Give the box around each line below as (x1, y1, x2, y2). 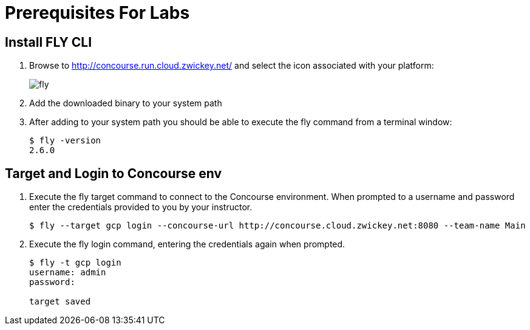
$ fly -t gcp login (29, 258, 121, 268)
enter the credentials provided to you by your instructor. (29, 202, 253, 213)
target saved (29, 297, 91, 307)
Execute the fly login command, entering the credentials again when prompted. (29, 239, 345, 250)
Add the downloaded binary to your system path (29, 98, 222, 109)
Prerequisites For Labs (5, 2, 190, 23)
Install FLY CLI (5, 34, 92, 50)
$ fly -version (29, 136, 101, 146)
